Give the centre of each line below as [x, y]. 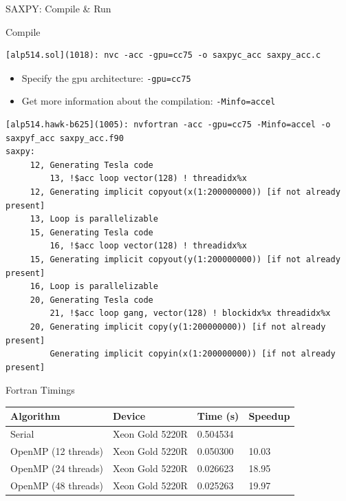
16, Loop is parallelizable [94, 287]
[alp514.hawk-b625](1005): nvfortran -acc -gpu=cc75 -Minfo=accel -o [168, 125]
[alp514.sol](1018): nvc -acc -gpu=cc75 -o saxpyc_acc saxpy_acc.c [163, 55]
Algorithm [35, 416]
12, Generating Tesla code [91, 165]
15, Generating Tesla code [91, 232]
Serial [22, 434]
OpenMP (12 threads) [57, 451]
